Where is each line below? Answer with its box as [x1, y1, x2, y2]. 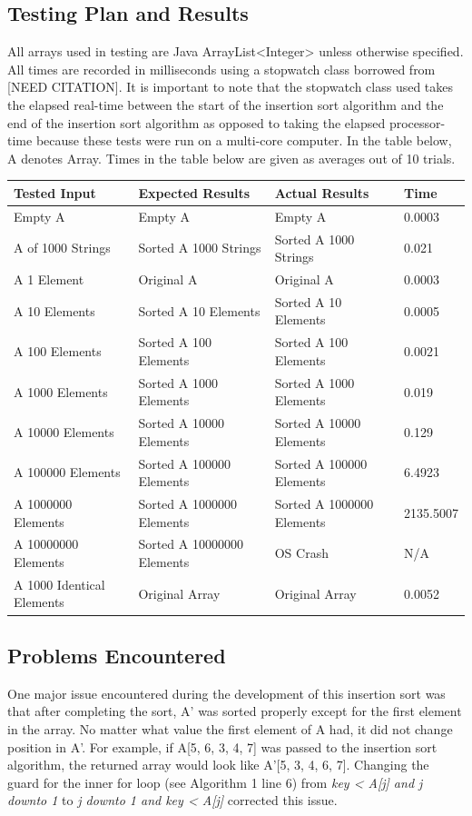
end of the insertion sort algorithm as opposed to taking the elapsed [7, 113, 386, 132]
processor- [388, 113, 446, 132]
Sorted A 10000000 [138, 534, 243, 553]
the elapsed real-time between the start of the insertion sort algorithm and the [7, 95, 444, 114]
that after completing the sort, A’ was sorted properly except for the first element [7, 702, 462, 721]
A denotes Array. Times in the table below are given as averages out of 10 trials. [7, 148, 456, 167]
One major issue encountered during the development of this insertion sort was [7, 683, 446, 702]
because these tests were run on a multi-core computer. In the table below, [35, 131, 452, 150]
